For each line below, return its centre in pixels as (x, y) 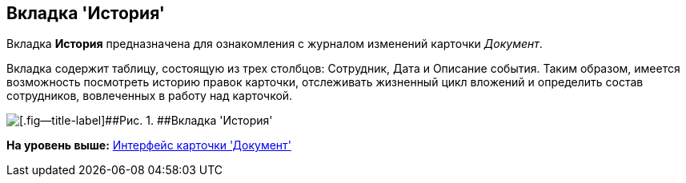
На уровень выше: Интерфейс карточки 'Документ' (149, 145)
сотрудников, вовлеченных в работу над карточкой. (150, 96)
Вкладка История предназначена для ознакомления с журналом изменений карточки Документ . (275, 44)
